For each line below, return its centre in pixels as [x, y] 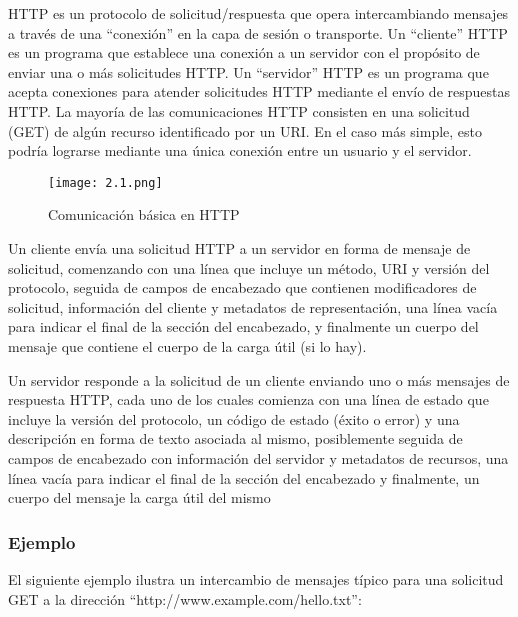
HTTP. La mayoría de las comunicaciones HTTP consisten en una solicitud [239, 110]
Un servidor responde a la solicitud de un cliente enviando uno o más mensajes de [259, 379]
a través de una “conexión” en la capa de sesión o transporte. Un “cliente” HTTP [258, 32]
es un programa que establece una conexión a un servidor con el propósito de [244, 52]
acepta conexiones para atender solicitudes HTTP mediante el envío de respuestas [259, 91]
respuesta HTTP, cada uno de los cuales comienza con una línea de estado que [248, 399]
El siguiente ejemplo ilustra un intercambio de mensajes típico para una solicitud [256, 578]
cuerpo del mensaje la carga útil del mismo [139, 497]
